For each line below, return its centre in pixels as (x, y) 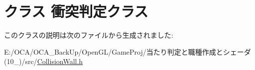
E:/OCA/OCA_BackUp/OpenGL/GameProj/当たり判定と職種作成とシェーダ (127, 51)
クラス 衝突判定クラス (76, 11)
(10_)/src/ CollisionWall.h (44, 61)
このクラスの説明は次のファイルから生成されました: (89, 35)
